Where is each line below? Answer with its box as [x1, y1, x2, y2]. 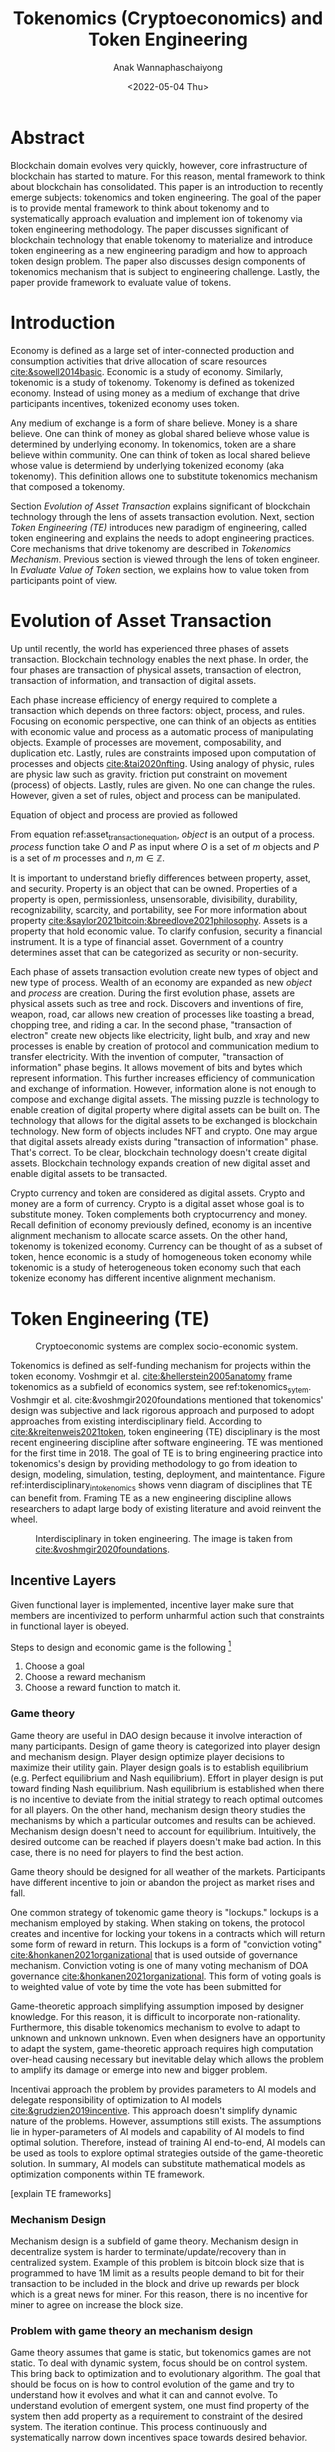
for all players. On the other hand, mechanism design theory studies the [10, 1803, 306, 1816]
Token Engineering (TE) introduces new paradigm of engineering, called [10, 521, 308, 533]
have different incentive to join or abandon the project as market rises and [10, 1876, 315, 1888]
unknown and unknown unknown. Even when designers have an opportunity [10, 2032, 326, 2044]
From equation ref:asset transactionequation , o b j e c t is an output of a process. [10, 828, 315, 842]
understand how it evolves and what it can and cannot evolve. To [10, 2389, 278, 2401]
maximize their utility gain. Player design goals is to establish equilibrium [10, 1761, 309, 1773]
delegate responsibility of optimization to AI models [10, 2093, 222, 2106]
